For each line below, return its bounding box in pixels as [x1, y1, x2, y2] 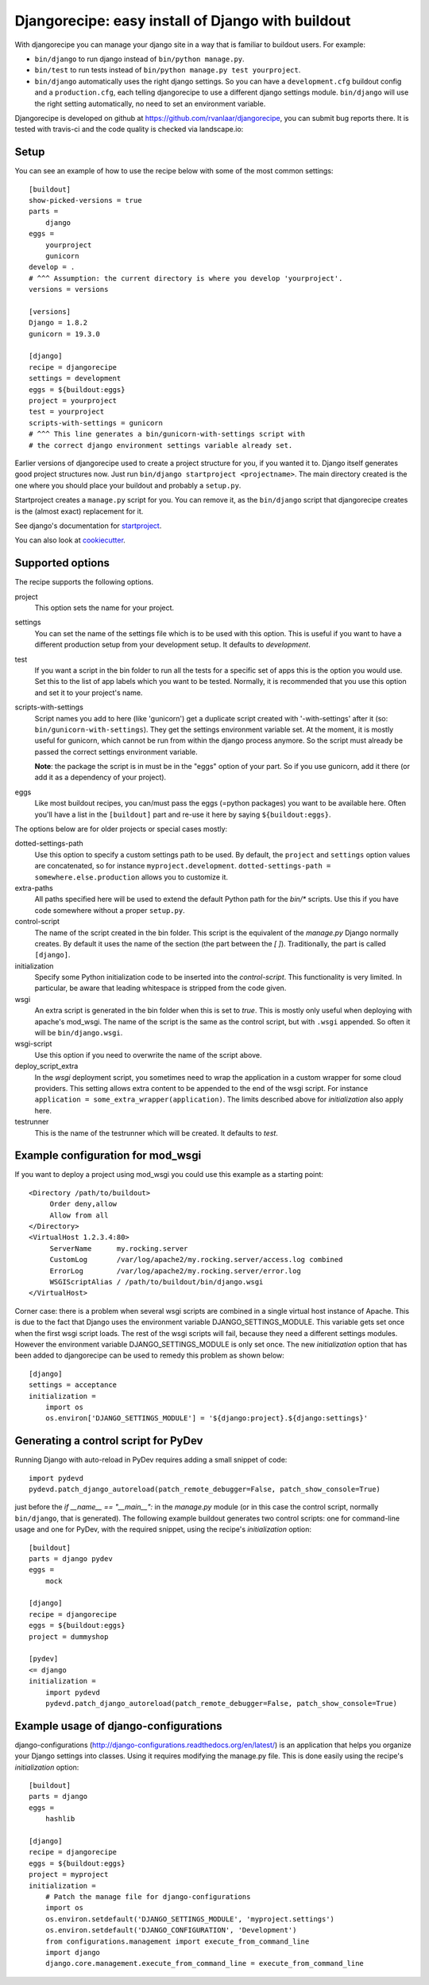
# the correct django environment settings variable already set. [29, 441, 293, 449]
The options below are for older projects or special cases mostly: [14, 824, 228, 834]
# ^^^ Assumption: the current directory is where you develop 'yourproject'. [29, 274, 343, 282]
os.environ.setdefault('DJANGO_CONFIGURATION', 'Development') [44, 1925, 297, 1935]
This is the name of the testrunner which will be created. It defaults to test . [34, 1128, 278, 1137]
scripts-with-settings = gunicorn [29, 418, 163, 427]
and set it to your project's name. [34, 688, 143, 697]
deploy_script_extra [14, 1062, 79, 1071]
